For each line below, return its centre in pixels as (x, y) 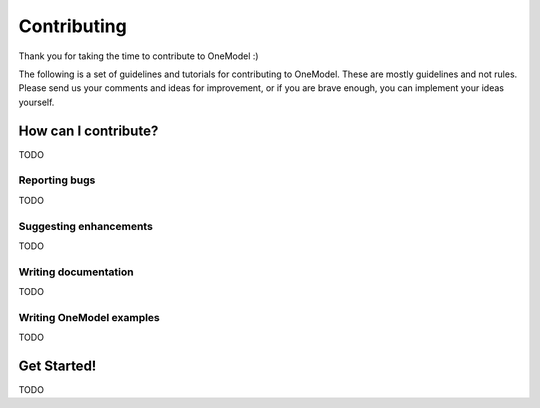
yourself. (36, 102)
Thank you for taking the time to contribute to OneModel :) (138, 56)
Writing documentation (76, 272)
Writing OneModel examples (89, 317)
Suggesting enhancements (86, 226)
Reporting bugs (57, 180)
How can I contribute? (88, 130)
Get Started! (57, 366)
